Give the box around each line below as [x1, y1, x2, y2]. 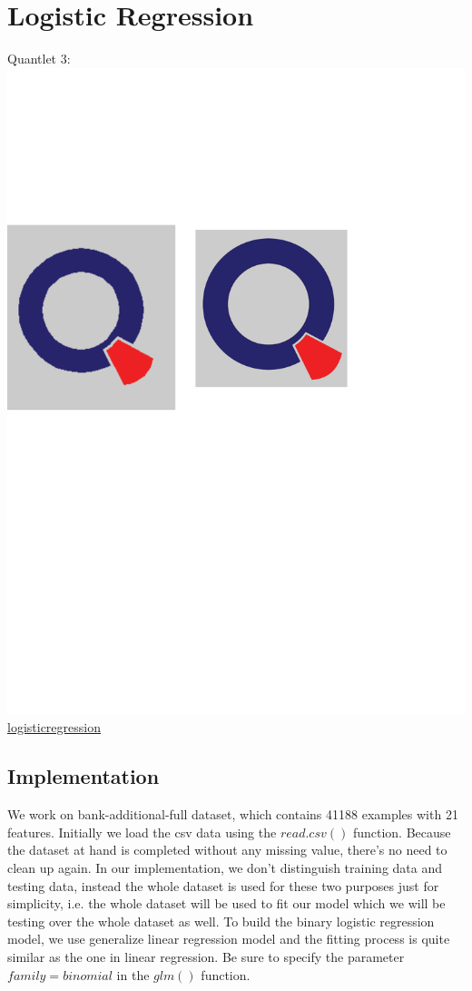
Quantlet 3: [7, 49, 71, 68]
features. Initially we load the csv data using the [7, 822, 277, 841]
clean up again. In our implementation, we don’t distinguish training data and [7, 858, 443, 877]
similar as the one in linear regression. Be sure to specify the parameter [7, 947, 405, 966]
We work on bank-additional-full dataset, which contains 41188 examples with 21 [7, 805, 458, 824]
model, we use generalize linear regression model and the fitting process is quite [7, 929, 450, 948]
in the [116, 965, 150, 984]
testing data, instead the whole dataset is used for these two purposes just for [7, 876, 439, 895]
